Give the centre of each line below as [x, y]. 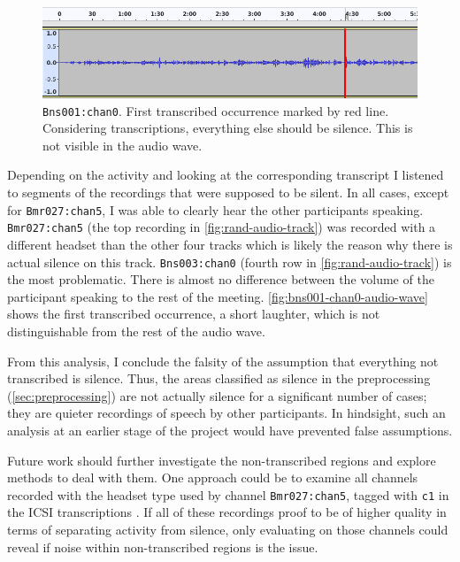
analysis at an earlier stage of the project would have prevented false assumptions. [230, 430]
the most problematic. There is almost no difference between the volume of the [221, 279]
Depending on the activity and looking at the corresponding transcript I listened [226, 175]
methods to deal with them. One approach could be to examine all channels [213, 477]
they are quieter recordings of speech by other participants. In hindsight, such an [226, 413]
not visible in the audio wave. [123, 145]
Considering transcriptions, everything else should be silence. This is [228, 128]
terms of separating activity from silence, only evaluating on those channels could [228, 529]
